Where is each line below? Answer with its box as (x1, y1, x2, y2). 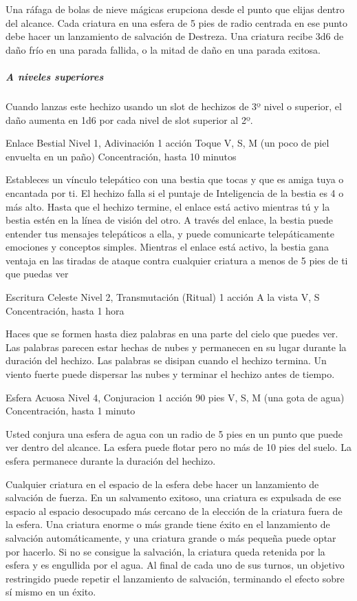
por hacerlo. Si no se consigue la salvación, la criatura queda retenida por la (6, 544, 325, 558)
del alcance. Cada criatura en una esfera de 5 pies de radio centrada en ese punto (6, 15, 347, 30)
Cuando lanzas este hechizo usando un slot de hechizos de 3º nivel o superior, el (6, 98, 342, 113)
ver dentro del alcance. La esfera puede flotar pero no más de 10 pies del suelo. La (6, 440, 351, 454)
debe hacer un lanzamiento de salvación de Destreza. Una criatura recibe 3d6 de (6, 29, 344, 43)
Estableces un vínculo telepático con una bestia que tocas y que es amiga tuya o (6, 172, 344, 187)
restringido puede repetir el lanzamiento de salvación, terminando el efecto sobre (6, 571, 345, 585)
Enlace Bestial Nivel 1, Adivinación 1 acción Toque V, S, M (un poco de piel (6, 136, 329, 150)
